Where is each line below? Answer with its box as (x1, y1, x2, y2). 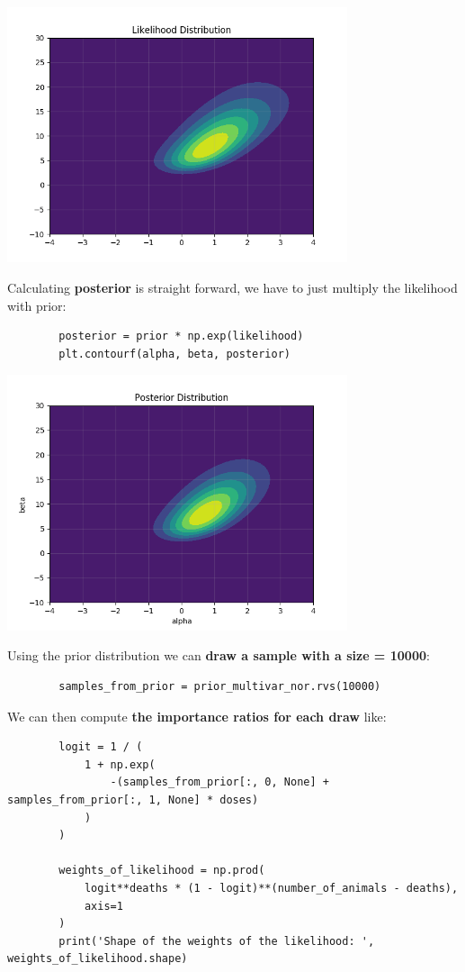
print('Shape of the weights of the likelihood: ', (58, 934, 375, 948)
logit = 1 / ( (58, 740, 143, 754)
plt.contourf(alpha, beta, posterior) (58, 347, 291, 360)
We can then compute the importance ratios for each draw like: (7, 706, 387, 725)
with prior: (7, 295, 67, 314)
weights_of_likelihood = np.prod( (58, 864, 265, 877)
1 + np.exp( (84, 758, 156, 771)
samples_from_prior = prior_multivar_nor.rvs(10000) (58, 680, 381, 694)
